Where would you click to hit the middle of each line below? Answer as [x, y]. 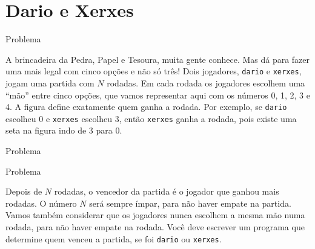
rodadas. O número [41, 203]
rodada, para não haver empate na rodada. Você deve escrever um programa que [155, 227]
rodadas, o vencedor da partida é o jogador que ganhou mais [167, 191]
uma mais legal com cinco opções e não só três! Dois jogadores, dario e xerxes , [154, 71]
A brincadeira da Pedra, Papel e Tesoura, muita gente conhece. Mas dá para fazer [158, 59]
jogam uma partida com [50, 82]
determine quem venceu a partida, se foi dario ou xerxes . [114, 238]
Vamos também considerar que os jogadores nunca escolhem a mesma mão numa [155, 215]
